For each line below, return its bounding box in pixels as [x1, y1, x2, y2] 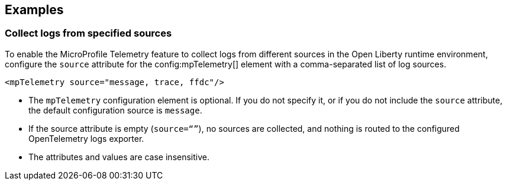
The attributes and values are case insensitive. [28, 151, 209, 162]
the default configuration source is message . [28, 105, 202, 115]
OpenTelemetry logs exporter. [28, 133, 144, 144]
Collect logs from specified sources [5, 27, 172, 40]
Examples [5, 2, 64, 17]
